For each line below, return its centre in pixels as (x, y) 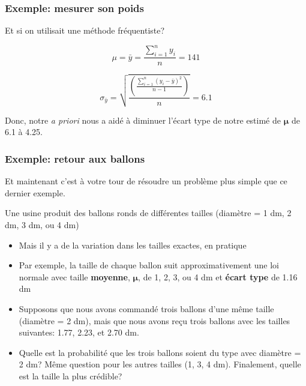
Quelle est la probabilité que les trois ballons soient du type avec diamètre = (160, 352)
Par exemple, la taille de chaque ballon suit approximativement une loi (149, 265)
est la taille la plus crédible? (70, 375)
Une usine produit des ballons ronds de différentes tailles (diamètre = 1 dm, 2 (148, 213)
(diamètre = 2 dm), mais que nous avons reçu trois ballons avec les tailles (154, 320)
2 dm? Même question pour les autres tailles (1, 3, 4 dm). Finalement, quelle (160, 364)
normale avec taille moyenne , (74, 276)
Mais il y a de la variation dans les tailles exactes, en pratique (133, 245)
